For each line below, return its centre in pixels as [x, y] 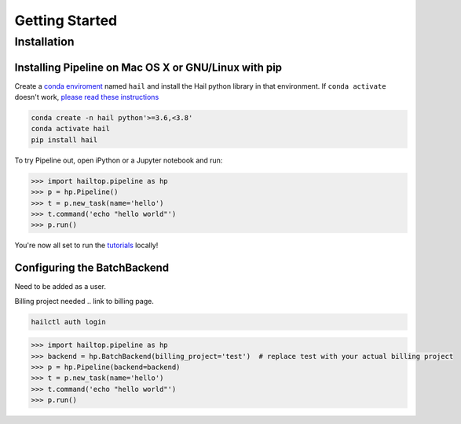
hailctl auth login [68, 322]
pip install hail [64, 140]
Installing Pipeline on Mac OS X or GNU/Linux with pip [148, 67]
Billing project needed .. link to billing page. [84, 301]
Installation [44, 42]
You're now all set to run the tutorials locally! [86, 245]
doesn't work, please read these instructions [87, 97]
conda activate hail [70, 129]
